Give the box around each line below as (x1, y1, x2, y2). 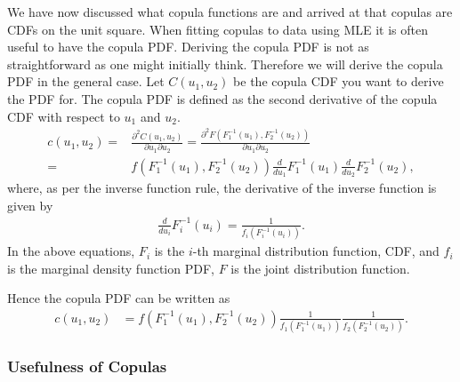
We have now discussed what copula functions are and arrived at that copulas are (7, 3, 453, 20)
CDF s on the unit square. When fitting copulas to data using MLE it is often (7, 20, 428, 38)
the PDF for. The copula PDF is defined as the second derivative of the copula (7, 89, 438, 107)
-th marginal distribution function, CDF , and (192, 242, 440, 260)
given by (7, 195, 53, 214)
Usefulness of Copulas (7, 355, 167, 378)
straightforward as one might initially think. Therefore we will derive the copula (7, 54, 443, 73)
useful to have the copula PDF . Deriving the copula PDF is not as (7, 37, 369, 56)
